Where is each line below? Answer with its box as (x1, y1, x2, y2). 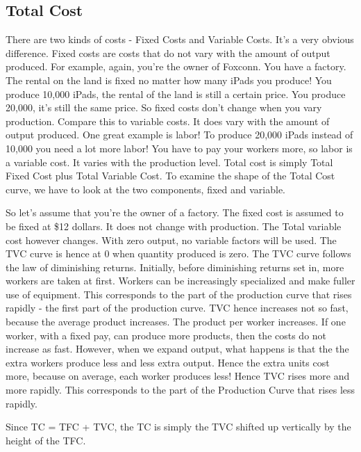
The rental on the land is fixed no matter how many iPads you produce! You (6, 72, 332, 87)
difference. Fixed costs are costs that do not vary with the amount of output (6, 45, 330, 60)
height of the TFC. (6, 433, 86, 447)
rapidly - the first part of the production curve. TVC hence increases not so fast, (6, 300, 349, 315)
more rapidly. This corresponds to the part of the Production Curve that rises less (6, 382, 355, 397)
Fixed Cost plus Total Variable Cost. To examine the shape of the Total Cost (6, 168, 335, 183)
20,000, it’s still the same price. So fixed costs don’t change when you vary (6, 100, 322, 115)
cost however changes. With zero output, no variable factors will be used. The (6, 232, 337, 247)
